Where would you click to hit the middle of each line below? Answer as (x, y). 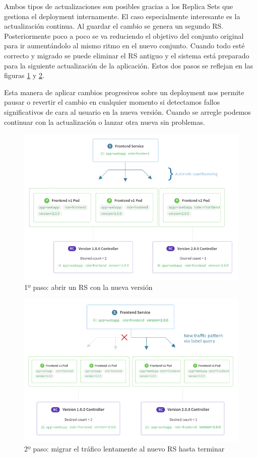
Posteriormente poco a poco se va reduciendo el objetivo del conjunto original (124, 35)
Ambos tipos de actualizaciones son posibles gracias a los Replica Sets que (119, 6)
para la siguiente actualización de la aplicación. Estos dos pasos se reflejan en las (128, 65)
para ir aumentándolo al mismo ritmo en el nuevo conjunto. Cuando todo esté (124, 46)
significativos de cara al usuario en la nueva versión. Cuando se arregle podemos (127, 111)
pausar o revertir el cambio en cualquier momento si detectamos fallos (112, 102)
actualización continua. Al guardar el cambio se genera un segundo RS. (114, 26)
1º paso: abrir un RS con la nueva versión (88, 287)
